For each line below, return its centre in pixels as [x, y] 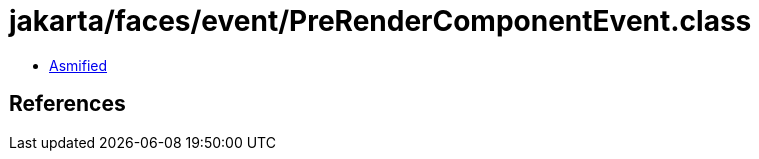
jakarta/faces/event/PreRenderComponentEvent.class [380, 21]
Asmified [78, 65]
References [67, 104]
